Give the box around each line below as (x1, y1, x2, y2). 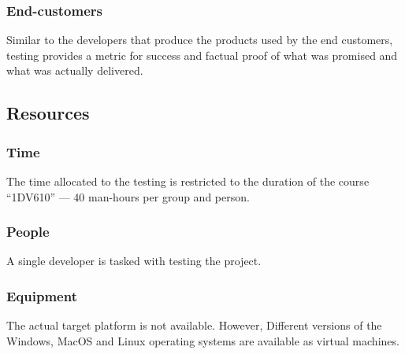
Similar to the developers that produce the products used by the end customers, (6, 31, 393, 48)
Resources (6, 101, 90, 125)
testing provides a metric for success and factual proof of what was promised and (6, 46, 398, 63)
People (6, 222, 50, 242)
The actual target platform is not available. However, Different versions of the (6, 317, 382, 334)
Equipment (6, 286, 77, 305)
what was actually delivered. (6, 62, 143, 79)
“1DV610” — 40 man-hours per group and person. (6, 188, 250, 205)
